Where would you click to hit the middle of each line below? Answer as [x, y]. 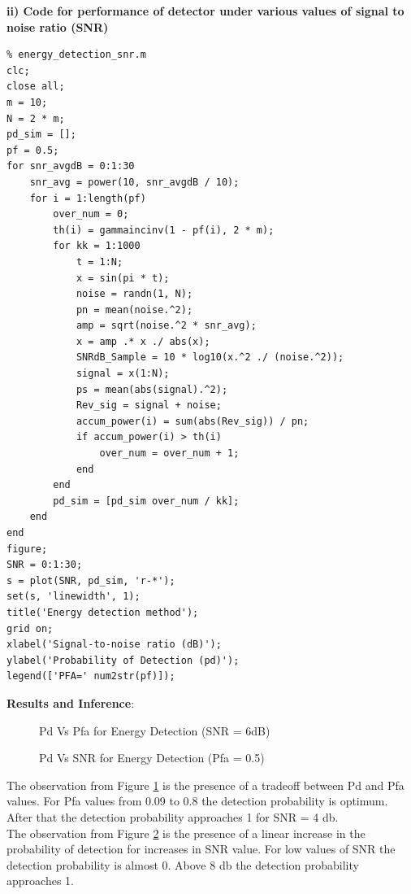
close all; [36, 87]
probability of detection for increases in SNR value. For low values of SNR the [201, 849]
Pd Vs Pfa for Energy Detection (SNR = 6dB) [155, 730]
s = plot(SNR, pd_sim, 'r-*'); [91, 580]
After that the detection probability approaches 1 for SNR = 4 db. [173, 816]
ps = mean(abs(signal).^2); [152, 389]
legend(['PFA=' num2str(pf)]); [91, 676]
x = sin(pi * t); [123, 278]
